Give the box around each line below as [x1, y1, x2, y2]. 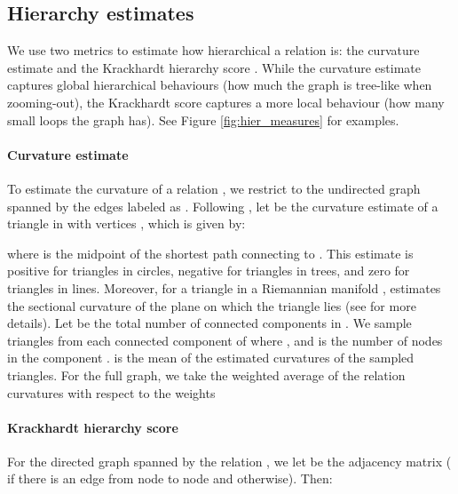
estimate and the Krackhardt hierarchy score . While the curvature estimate [7, 58, 421, 76]
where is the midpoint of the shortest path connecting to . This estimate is [7, 243, 414, 262]
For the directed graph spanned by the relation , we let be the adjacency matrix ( [7, 451, 452, 470]
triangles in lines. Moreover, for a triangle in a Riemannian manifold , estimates [7, 278, 441, 297]
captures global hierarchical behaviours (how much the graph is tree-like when [7, 76, 432, 94]
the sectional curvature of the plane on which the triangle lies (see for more [7, 296, 416, 315]
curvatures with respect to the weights [7, 383, 216, 402]
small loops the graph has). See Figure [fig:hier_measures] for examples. [7, 110, 399, 129]
